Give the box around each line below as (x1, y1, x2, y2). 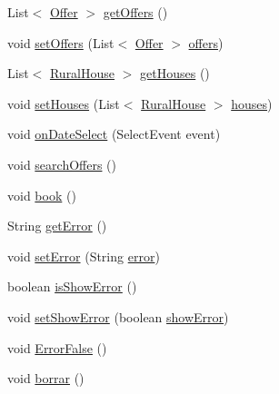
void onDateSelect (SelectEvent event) (7, 124, 221, 143)
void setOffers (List (7, 33, 115, 52)
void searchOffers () (7, 154, 117, 173)
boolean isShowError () (7, 277, 137, 296)
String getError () (7, 216, 107, 235)
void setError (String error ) (7, 246, 160, 265)
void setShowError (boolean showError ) (7, 307, 229, 326)
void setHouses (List (7, 94, 120, 113)
